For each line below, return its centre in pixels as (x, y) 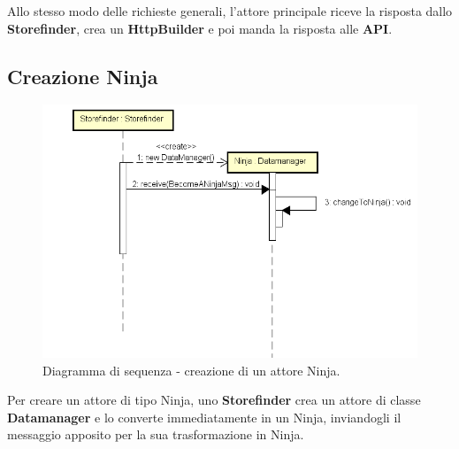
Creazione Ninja (83, 76)
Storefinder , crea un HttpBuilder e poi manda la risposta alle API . (200, 28)
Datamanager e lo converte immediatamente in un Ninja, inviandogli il (204, 417)
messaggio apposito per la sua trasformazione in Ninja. (156, 434)
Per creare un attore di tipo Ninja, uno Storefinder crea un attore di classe (214, 400)
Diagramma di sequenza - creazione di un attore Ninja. (191, 370)
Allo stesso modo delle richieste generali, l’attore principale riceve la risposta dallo (230, 11)
